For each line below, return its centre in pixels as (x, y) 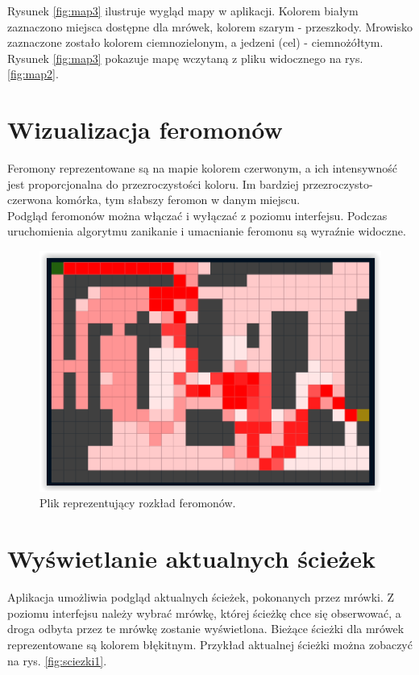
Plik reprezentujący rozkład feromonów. (138, 503)
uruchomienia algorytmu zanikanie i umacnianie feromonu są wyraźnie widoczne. (207, 231)
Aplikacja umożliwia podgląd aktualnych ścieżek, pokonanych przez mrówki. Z (201, 597)
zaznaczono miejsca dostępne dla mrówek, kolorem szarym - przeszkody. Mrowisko (210, 26)
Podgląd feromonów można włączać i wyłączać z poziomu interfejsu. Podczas (197, 215)
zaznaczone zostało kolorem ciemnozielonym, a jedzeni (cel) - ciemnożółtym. (195, 42)
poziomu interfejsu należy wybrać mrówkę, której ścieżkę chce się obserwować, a (204, 612)
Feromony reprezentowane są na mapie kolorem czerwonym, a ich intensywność (202, 168)
